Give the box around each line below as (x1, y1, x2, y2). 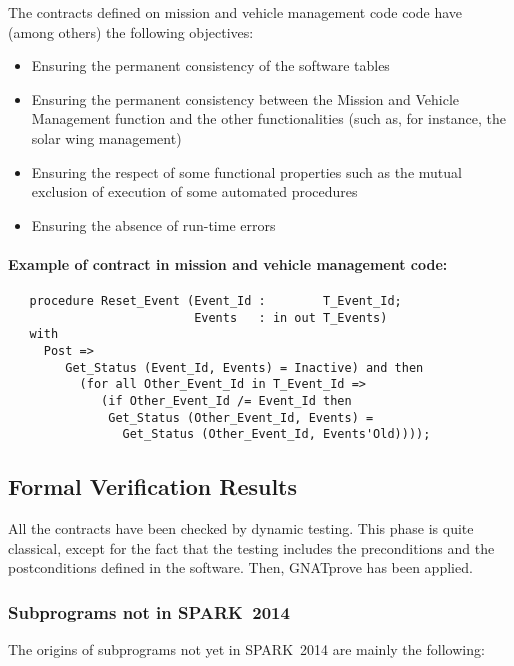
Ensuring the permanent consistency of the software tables (31, 55, 390, 76)
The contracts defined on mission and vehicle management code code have (8, 2, 463, 22)
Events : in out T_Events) (194, 310, 388, 325)
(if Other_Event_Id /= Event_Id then (101, 394, 352, 409)
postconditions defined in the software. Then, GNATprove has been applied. (8, 557, 473, 578)
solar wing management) (31, 127, 182, 148)
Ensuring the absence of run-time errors (31, 214, 276, 235)
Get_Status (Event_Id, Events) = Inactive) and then (65, 360, 424, 375)
